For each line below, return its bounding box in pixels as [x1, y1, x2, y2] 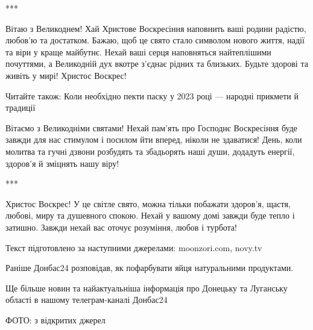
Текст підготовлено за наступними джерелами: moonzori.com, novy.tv [5, 241, 262, 254]
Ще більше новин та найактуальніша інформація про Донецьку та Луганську [5, 281, 288, 294]
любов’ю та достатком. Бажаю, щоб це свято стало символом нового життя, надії [5, 34, 305, 46]
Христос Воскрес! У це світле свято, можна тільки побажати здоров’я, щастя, [5, 197, 291, 210]
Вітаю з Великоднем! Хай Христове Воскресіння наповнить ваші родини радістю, [5, 22, 306, 34]
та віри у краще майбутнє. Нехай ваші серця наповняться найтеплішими [5, 45, 271, 58]
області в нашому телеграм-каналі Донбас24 [5, 293, 168, 306]
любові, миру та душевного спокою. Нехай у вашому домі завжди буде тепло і [5, 209, 295, 222]
